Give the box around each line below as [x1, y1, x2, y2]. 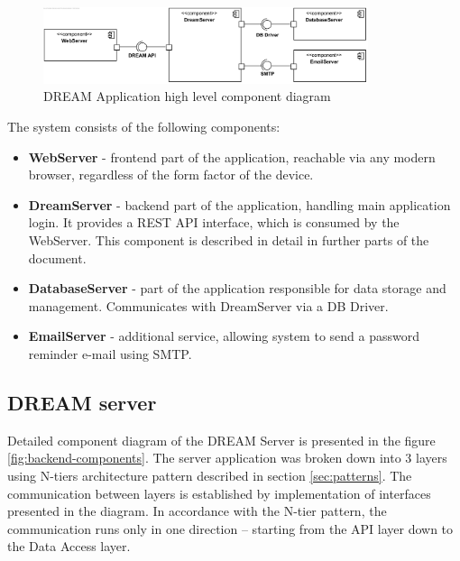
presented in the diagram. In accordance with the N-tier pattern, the [7, 501, 387, 520]
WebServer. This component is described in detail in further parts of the [28, 230, 429, 249]
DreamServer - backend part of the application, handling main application [28, 195, 451, 214]
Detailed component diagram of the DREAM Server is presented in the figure [7, 430, 436, 449]
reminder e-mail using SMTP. [28, 344, 192, 363]
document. [28, 248, 87, 267]
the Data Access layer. [7, 537, 131, 556]
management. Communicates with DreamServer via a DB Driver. [28, 296, 389, 315]
